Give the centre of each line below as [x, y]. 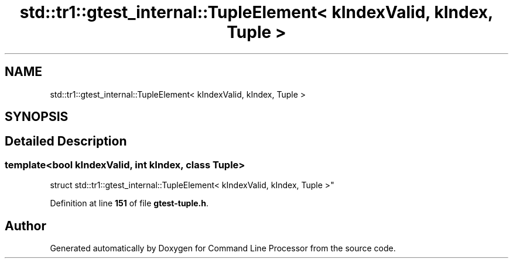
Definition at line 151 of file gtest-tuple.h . [129, 203]
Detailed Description [66, 141]
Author [25, 226]
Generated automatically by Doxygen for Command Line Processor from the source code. [223, 248]
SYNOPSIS [37, 117]
